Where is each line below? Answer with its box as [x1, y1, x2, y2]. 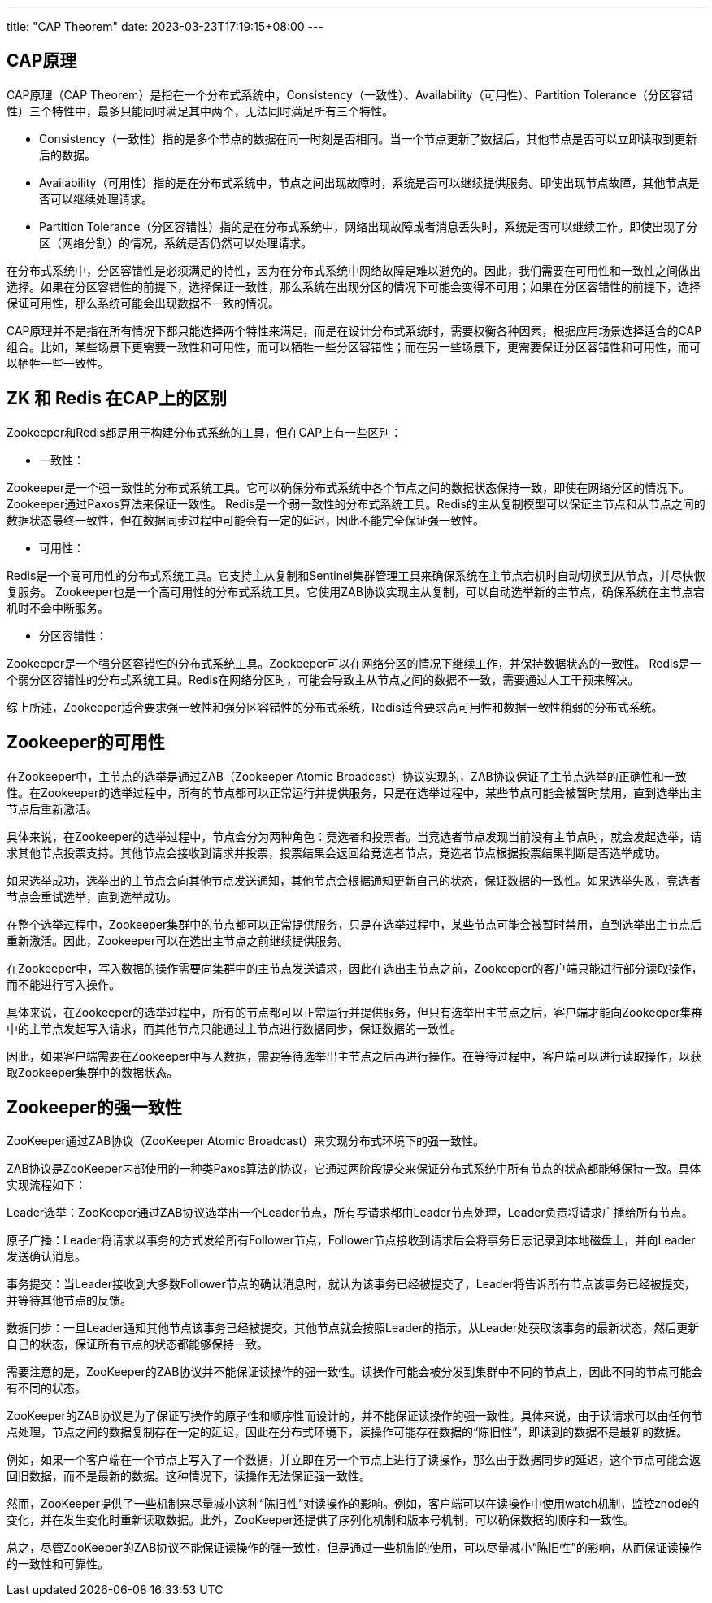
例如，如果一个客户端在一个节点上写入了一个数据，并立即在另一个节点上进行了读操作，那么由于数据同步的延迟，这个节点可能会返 [7, 1453, 701, 1467]
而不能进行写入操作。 [7, 977, 120, 991]
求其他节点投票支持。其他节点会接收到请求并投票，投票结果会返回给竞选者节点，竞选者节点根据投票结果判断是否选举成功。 [7, 845, 666, 860]
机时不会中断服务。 [7, 600, 109, 615]
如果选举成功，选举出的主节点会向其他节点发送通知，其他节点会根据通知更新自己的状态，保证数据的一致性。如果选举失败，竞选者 [7, 873, 701, 887]
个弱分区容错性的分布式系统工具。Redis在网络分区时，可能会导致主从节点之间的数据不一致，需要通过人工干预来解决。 [7, 672, 640, 686]
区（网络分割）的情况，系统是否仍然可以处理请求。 [39, 235, 312, 250]
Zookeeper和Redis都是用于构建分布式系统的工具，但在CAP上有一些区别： [7, 425, 402, 439]
